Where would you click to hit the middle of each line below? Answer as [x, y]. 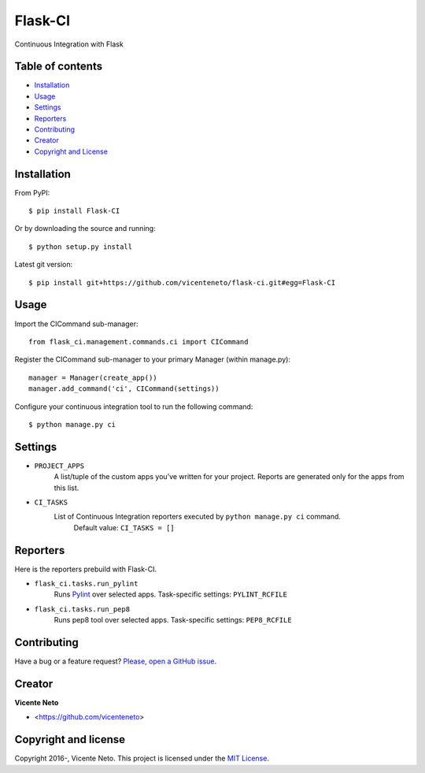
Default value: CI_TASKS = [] [124, 527]
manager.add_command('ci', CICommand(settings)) [124, 389]
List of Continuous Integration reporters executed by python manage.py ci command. [198, 517]
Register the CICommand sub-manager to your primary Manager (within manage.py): [153, 359]
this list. [67, 488]
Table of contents [58, 67]
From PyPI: [32, 192]
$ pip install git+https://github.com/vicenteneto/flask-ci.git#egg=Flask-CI [182, 282]
